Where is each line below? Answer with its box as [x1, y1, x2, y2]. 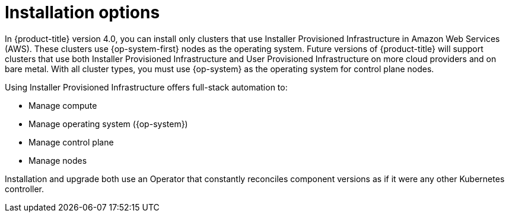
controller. [5, 183, 44, 194]
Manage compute [28, 100, 97, 111]
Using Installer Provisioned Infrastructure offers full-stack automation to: [5, 82, 288, 92]
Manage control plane [28, 137, 114, 147]
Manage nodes [28, 155, 87, 166]
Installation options [5, 2, 160, 22]
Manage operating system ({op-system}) [28, 118, 188, 129]
